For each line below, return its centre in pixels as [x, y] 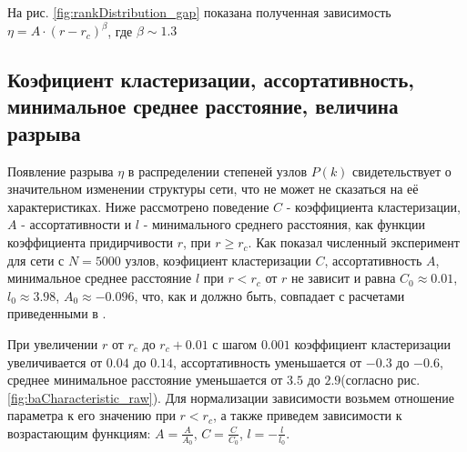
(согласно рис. [381, 380]
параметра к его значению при [91, 415]
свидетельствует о [402, 171]
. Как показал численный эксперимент [354, 242]
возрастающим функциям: [79, 432]
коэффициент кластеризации [372, 344]
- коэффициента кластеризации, [373, 206]
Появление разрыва [61, 171]
